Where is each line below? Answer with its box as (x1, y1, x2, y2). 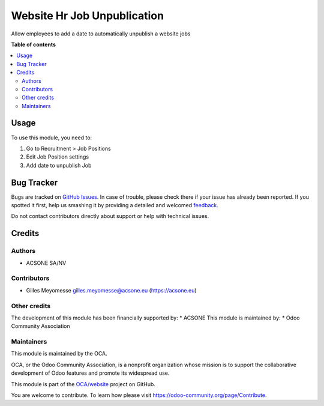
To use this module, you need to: (11, 134, 92, 141)
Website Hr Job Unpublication (11, 9, 164, 22)
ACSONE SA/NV (26, 259, 67, 267)
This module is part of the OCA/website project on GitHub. (11, 380, 156, 387)
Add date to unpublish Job (26, 162, 92, 169)
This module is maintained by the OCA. (11, 350, 107, 357)
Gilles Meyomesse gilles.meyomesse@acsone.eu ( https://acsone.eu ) (26, 286, 197, 294)
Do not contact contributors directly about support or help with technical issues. (11, 213, 209, 220)
